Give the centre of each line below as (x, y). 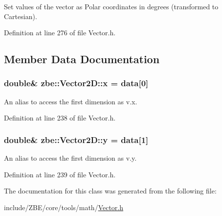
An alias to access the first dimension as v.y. (70, 158)
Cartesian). (21, 16)
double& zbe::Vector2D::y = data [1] (76, 139)
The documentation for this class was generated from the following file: (110, 191)
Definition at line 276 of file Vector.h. (60, 33)
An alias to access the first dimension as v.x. (71, 101)
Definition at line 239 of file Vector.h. (60, 174)
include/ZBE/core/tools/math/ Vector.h (64, 207)
